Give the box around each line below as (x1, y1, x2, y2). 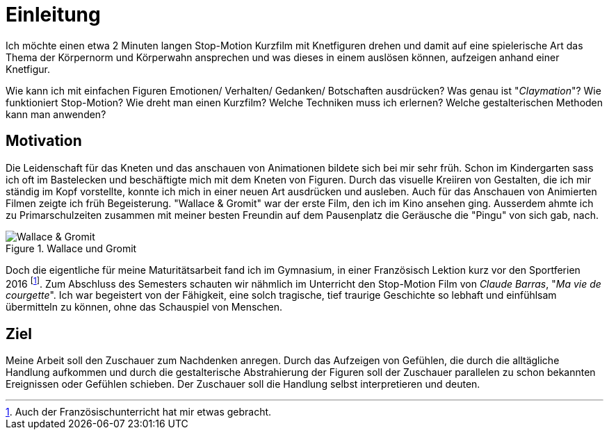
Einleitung (6, 3, 101, 26)
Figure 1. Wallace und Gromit (6, 242, 137, 254)
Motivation (6, 132, 82, 150)
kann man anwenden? (6, 108, 106, 120)
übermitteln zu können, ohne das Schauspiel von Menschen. (6, 301, 283, 313)
